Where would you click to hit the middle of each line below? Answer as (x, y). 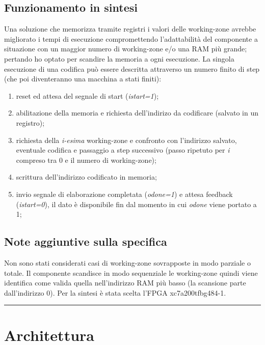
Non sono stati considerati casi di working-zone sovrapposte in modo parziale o (127, 262)
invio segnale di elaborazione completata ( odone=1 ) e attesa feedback (124, 194)
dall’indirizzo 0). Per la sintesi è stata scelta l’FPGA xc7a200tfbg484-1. (115, 292)
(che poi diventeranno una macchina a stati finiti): (83, 79)
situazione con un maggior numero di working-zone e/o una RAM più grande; (126, 49)
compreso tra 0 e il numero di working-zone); (86, 160)
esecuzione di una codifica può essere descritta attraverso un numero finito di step (132, 68)
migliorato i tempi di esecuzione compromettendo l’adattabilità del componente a (131, 38)
